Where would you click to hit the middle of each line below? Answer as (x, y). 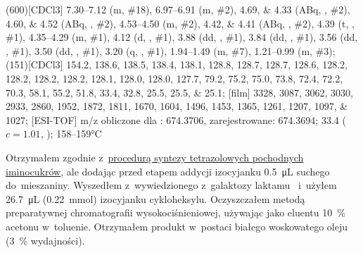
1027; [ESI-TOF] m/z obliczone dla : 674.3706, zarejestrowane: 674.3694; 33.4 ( (176, 119)
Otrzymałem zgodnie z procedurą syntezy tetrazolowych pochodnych (155, 157)
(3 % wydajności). (45, 240)
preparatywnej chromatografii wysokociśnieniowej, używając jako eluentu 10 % (176, 212)
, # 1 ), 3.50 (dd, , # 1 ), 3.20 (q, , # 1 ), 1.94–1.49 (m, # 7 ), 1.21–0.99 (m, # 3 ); (171, 50)
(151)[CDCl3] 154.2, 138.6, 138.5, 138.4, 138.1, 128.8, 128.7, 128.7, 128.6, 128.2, (177, 64)
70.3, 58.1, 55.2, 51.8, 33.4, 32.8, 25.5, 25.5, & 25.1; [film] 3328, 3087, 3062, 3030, (179, 92)
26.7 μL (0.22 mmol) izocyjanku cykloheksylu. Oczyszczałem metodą (155, 198)
